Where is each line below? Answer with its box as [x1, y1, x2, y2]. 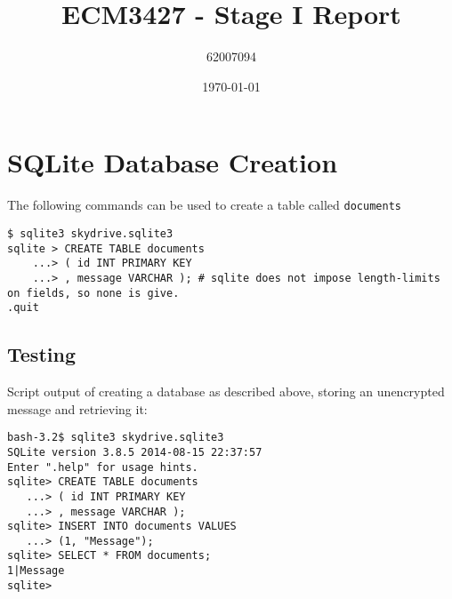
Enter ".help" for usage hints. [7, 460, 198, 474]
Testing [7, 340, 76, 368]
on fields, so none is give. [7, 286, 180, 299]
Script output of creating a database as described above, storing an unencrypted [7, 382, 445, 401]
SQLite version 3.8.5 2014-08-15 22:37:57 [7, 445, 262, 459]
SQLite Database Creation [7, 144, 338, 180]
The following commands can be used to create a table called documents [7, 196, 401, 214]
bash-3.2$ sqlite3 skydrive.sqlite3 [7, 431, 224, 444]
